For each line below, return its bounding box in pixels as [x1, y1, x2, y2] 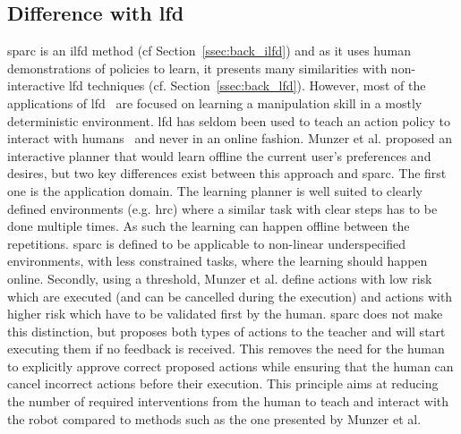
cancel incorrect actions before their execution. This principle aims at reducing [7, 374, 439, 393]
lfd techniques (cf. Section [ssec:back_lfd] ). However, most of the [68, 76, 426, 95]
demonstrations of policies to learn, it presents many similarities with [7, 58, 388, 77]
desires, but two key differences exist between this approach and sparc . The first [7, 164, 447, 183]
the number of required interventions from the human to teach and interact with [7, 392, 449, 411]
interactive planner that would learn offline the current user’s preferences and [7, 146, 431, 165]
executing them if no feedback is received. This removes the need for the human [7, 339, 445, 358]
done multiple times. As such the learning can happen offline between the [7, 217, 410, 235]
